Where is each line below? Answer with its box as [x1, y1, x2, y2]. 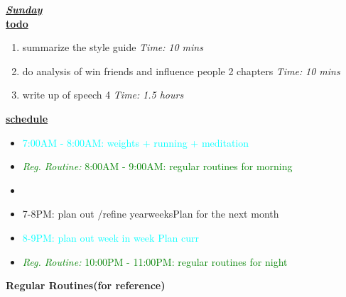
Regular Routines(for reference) [6, 278, 166, 293]
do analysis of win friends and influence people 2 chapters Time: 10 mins [22, 63, 340, 78]
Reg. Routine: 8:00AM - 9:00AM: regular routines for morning [22, 159, 293, 174]
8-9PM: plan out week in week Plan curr [22, 230, 199, 245]
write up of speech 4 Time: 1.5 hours [22, 87, 184, 102]
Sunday [6, 2, 43, 16]
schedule [6, 111, 48, 125]
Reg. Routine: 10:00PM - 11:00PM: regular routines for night [22, 254, 288, 269]
